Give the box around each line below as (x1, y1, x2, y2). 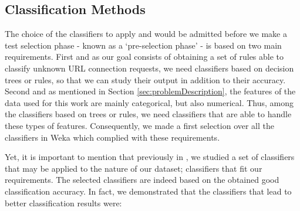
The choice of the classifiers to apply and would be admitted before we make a (5, 28, 287, 40)
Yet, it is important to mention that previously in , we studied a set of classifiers (5, 151, 295, 163)
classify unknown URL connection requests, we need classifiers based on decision (5, 62, 294, 74)
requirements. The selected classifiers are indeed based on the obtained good (5, 173, 279, 186)
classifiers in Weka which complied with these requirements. (5, 131, 220, 143)
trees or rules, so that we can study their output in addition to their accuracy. (5, 73, 286, 86)
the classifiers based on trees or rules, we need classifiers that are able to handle (5, 108, 292, 120)
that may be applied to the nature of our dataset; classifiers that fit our (5, 162, 262, 174)
